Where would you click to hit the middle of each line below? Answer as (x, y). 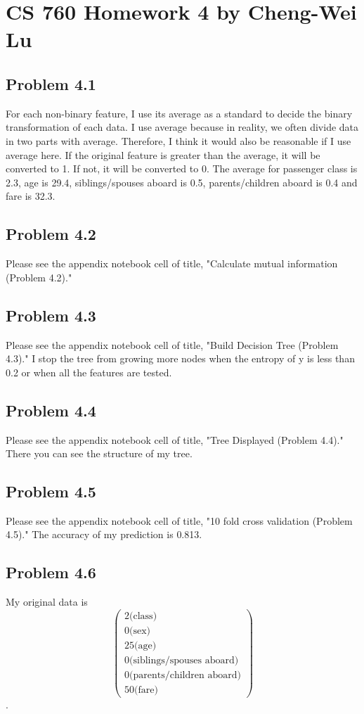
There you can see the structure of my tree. (99, 453)
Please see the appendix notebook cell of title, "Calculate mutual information (172, 263)
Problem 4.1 (51, 83)
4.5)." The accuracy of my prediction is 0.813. (104, 534)
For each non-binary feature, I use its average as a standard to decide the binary (179, 113)
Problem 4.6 (51, 572)
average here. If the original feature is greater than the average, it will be (163, 154)
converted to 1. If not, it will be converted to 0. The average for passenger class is (182, 168)
